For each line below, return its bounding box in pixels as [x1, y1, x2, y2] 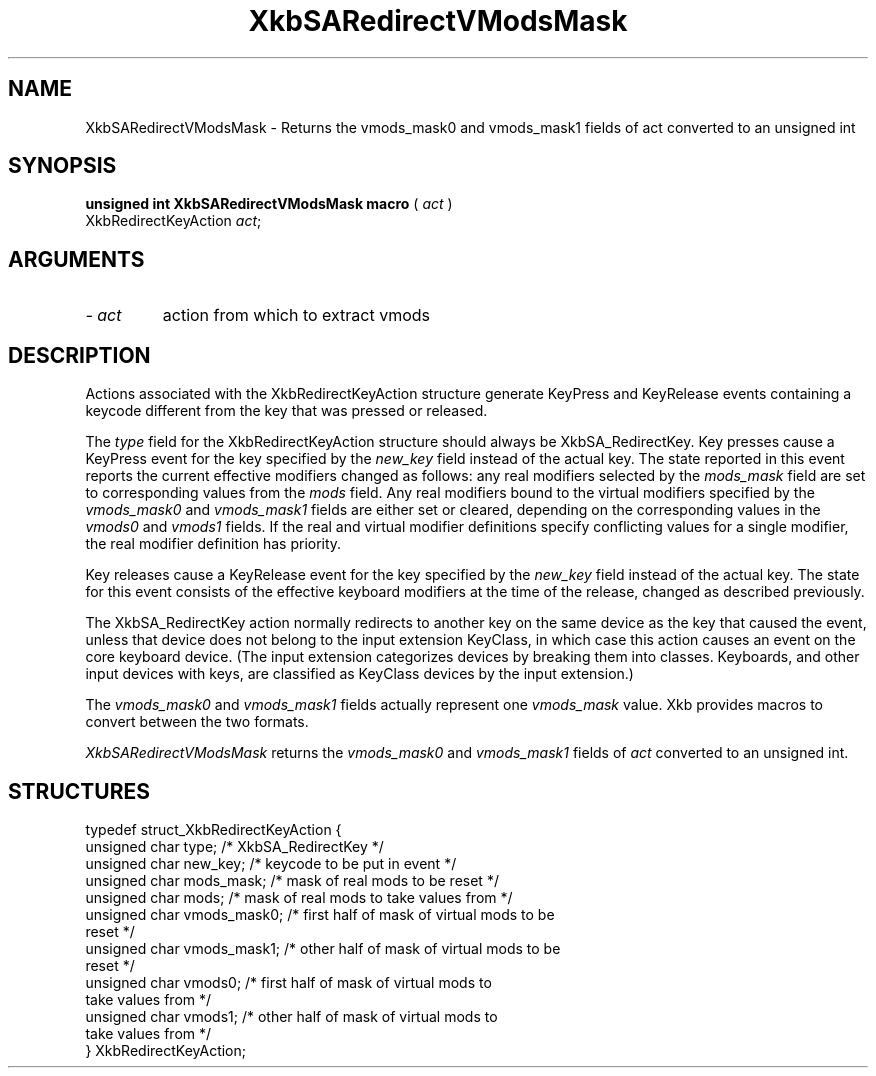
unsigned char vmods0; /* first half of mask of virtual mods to [85, 973, 492, 991]
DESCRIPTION [8, 342, 151, 368]
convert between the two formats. [85, 713, 309, 731]
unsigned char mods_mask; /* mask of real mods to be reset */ [85, 871, 499, 889]
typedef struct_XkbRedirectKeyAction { [85, 820, 342, 838]
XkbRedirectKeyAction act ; [85, 212, 262, 230]
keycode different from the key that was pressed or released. [85, 402, 488, 420]
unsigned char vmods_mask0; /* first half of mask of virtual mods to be [85, 905, 555, 923]
